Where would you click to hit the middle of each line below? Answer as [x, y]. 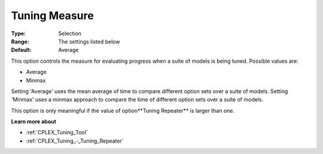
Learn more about [34, 122]
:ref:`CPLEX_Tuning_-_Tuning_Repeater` [75, 141]
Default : [22, 50]
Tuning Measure [52, 16]
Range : [20, 41]
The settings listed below [89, 41]
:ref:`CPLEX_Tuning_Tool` [57, 133]
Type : [19, 33]
